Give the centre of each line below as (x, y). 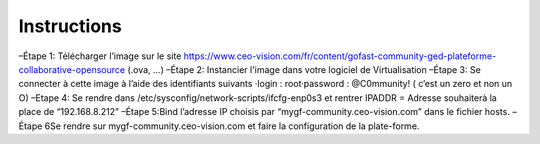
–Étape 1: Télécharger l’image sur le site (100, 56)
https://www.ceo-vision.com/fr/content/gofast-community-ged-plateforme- (340, 56)
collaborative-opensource (71, 69)
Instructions (70, 26)
